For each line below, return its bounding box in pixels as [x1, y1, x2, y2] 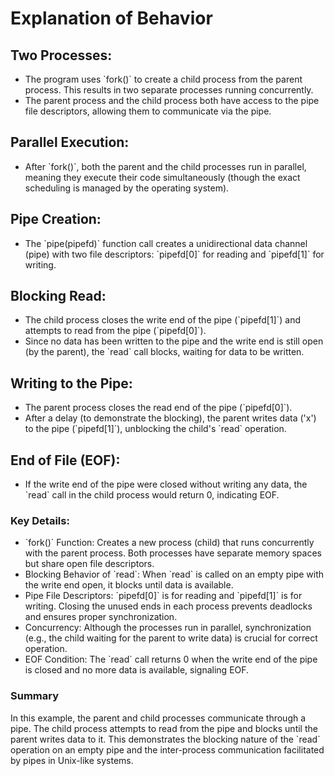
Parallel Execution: [10, 134, 130, 151]
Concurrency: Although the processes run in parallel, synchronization [24, 622, 312, 634]
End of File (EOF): [10, 452, 121, 469]
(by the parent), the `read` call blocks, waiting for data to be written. [24, 346, 305, 358]
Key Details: [10, 513, 70, 527]
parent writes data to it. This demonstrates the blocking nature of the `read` [10, 733, 321, 745]
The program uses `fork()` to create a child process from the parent [24, 73, 303, 85]
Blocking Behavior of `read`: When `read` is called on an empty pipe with [24, 568, 325, 581]
